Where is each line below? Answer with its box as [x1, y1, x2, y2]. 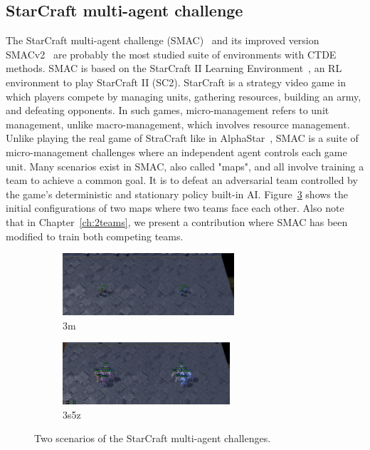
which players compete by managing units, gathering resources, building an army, [6, 88, 361, 103]
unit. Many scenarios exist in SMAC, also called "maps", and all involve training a [6, 158, 364, 173]
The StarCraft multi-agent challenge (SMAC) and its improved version [6, 33, 319, 48]
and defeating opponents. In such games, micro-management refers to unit [6, 103, 329, 118]
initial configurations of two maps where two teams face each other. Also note [6, 200, 344, 215]
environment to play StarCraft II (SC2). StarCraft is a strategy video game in [6, 74, 346, 89]
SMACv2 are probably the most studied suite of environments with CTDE [6, 46, 337, 61]
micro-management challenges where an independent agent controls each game [6, 144, 347, 159]
